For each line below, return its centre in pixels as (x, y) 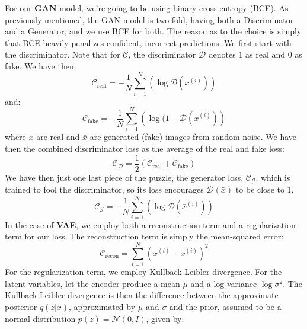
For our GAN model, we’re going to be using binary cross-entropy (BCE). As (147, 8)
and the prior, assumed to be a (225, 306)
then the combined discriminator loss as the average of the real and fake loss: (145, 148)
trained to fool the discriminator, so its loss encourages (104, 189)
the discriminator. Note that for (63, 54)
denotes (222, 54)
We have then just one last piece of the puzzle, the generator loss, (124, 177)
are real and (58, 137)
